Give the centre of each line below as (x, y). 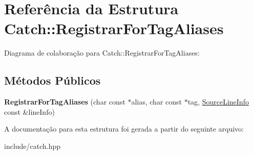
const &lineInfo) (29, 111)
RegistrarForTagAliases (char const (65, 102)
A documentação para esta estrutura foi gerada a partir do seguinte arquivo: (124, 129)
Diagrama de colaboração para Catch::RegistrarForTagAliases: (102, 53)
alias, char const (156, 102)
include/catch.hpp (33, 146)
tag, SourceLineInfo (218, 102)
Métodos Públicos (52, 80)
